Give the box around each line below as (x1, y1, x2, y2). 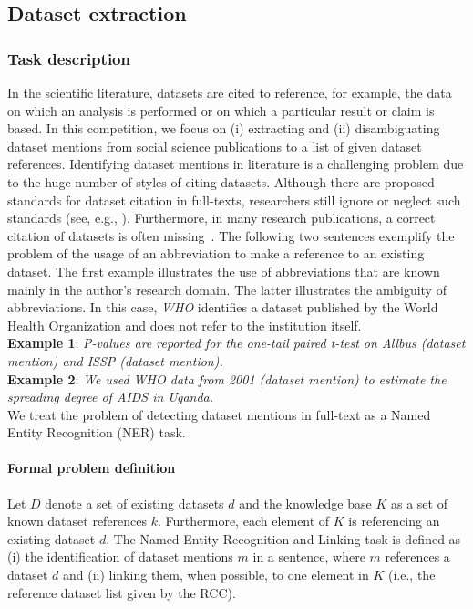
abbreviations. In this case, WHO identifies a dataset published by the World (7, 298, 438, 317)
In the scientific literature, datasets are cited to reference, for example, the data (7, 83, 452, 101)
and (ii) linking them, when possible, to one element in (63, 565, 369, 584)
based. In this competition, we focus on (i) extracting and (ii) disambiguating (7, 119, 440, 138)
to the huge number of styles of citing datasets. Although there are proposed (7, 172, 435, 191)
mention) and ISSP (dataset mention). (7, 351, 223, 370)
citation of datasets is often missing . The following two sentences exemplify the (7, 226, 455, 245)
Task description (7, 47, 130, 69)
